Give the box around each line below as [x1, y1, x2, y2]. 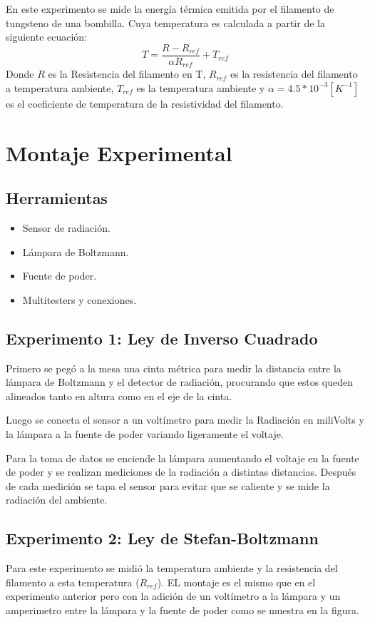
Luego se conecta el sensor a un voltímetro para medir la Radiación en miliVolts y [6, 412, 364, 427]
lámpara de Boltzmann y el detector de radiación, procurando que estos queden [6, 374, 354, 389]
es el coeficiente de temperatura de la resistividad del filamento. [6, 96, 284, 111]
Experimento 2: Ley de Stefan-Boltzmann [6, 527, 319, 549]
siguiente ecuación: [6, 29, 88, 44]
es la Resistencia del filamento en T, [48, 66, 206, 81]
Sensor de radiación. [22, 220, 111, 235]
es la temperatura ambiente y [136, 80, 265, 95]
